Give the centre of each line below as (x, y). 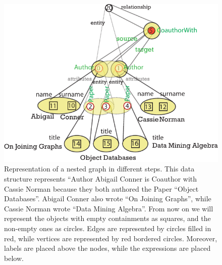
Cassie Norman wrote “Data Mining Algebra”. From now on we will (109, 208)
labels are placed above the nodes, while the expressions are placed (107, 248)
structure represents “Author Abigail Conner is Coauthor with (101, 178)
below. (14, 258)
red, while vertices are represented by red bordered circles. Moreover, (111, 238)
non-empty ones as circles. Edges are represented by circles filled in (108, 228)
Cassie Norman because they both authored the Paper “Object (101, 188)
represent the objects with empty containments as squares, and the (107, 218)
